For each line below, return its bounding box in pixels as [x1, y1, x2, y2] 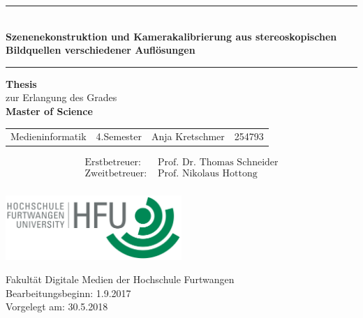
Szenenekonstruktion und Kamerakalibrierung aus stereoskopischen [6, 29, 337, 43]
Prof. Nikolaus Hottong [158, 169, 258, 179]
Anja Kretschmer [151, 129, 225, 144]
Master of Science [6, 103, 93, 118]
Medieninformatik [10, 129, 87, 144]
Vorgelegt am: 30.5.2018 [6, 299, 108, 314]
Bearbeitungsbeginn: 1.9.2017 [6, 285, 131, 300]
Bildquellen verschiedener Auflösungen [6, 43, 195, 57]
